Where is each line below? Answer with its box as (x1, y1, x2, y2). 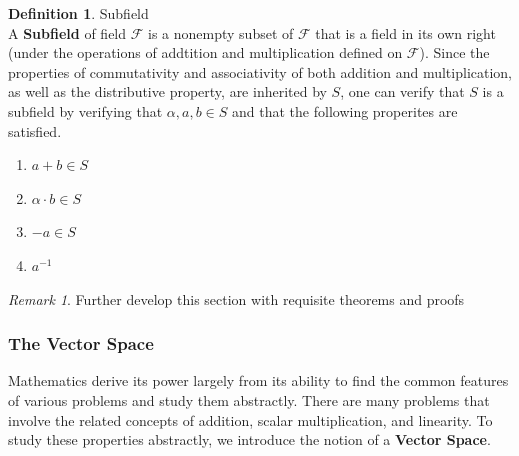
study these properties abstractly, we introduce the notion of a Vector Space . (8, 429, 491, 450)
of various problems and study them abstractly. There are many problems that (8, 389, 490, 410)
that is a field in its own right (315, 22, 496, 43)
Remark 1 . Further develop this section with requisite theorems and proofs (8, 288, 465, 309)
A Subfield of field (8, 22, 127, 43)
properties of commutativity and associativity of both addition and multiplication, (8, 61, 512, 82)
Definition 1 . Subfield (8, 3, 149, 23)
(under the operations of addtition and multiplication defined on (8, 42, 403, 63)
